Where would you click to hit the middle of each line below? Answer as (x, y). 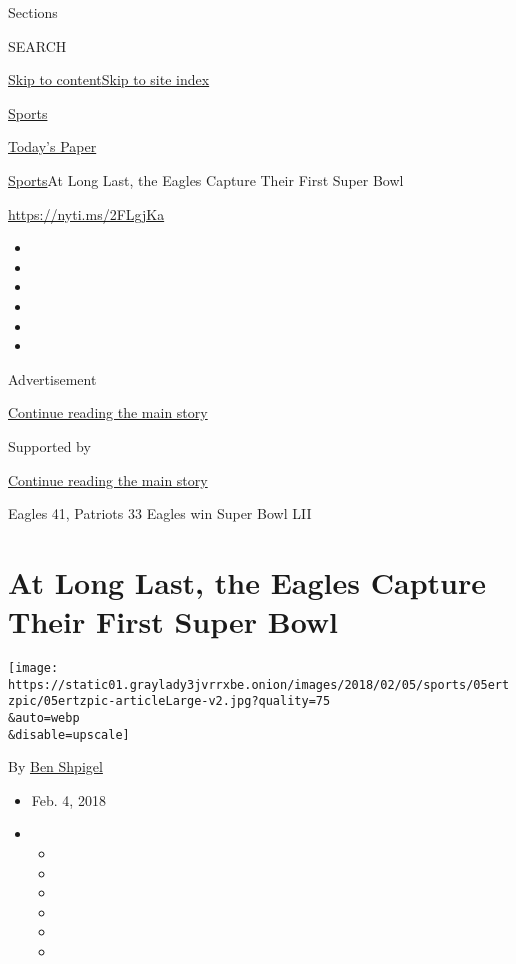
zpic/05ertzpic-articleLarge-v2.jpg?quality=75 (169, 701)
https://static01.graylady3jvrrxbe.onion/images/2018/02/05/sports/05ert (259, 684)
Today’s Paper (52, 146)
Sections (33, 12)
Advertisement (52, 378)
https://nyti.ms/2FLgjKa (86, 213)
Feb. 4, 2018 (68, 799)
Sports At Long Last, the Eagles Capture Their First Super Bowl (206, 179)
